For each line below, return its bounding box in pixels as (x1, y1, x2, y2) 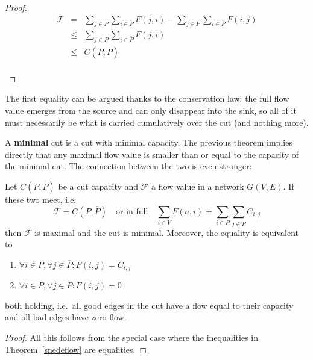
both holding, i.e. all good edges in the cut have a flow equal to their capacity (5, 299, 294, 311)
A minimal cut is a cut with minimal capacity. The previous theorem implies (5, 136, 292, 149)
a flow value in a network (151, 180, 244, 193)
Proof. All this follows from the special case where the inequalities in (5, 331, 258, 343)
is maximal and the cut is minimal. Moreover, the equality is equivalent (34, 226, 299, 238)
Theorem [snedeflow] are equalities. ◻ (5, 343, 147, 355)
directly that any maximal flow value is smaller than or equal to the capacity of (5, 147, 299, 160)
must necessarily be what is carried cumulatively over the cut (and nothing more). (5, 116, 309, 128)
